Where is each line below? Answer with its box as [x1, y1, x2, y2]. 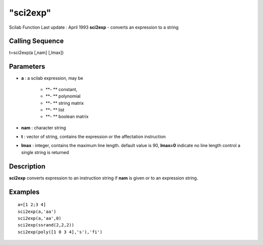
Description [9, 162, 46, 170]
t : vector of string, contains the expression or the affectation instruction [21, 134, 166, 140]
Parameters [9, 62, 45, 71]
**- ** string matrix [45, 100, 84, 106]
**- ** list [45, 107, 65, 113]
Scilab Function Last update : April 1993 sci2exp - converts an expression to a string [9, 24, 179, 30]
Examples [9, 188, 40, 196]
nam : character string [21, 125, 66, 131]
